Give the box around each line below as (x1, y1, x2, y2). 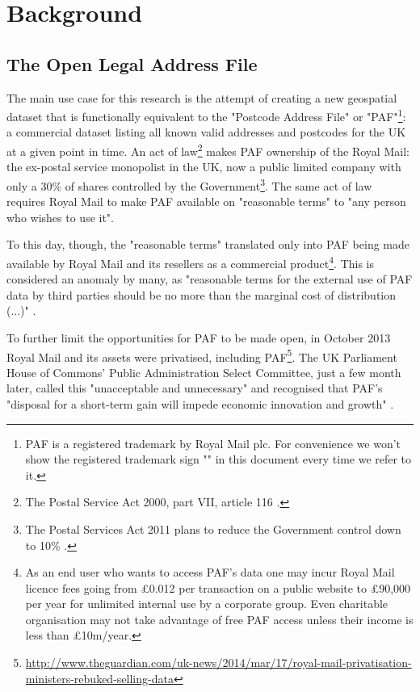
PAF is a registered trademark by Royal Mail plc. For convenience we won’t (25, 434, 401, 451)
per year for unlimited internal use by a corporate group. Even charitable (25, 595, 388, 612)
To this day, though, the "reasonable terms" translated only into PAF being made (6, 236, 409, 253)
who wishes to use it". (6, 208, 114, 225)
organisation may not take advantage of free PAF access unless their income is (25, 610, 414, 627)
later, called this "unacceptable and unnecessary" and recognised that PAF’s (6, 380, 383, 396)
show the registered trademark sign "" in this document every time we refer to (25, 451, 412, 468)
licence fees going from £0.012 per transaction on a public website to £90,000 (25, 579, 411, 596)
